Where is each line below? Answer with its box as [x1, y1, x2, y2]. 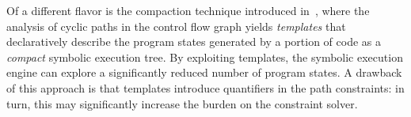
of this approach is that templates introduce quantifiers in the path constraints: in [6, 79, 405, 96]
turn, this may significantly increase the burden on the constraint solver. [6, 95, 358, 111]
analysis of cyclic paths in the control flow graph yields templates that [6, 17, 346, 34]
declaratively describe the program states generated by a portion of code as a [6, 33, 382, 50]
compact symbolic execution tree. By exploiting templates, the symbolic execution [6, 48, 403, 65]
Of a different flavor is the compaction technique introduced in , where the [6, 2, 370, 18]
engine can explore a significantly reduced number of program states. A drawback [6, 64, 402, 81]
